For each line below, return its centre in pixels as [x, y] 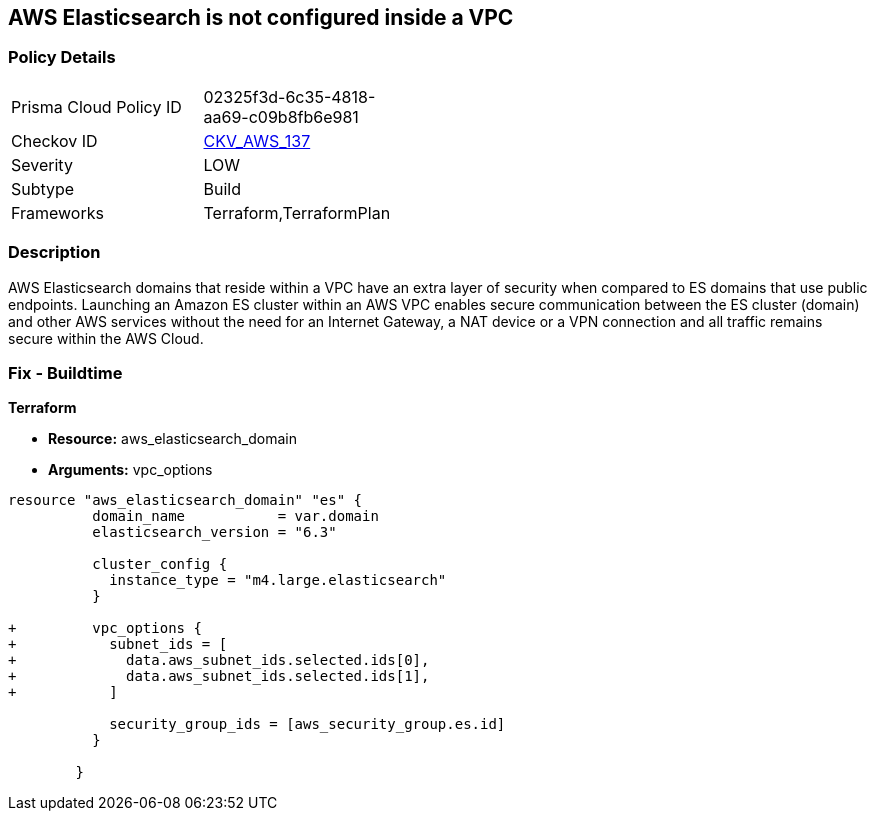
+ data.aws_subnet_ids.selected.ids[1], [219, 676]
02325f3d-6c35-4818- [289, 96]
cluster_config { [160, 564]
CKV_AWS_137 [257, 140]
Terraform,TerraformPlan [297, 212]
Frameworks [57, 212]
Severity [42, 164]
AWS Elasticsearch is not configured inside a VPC [261, 17]
